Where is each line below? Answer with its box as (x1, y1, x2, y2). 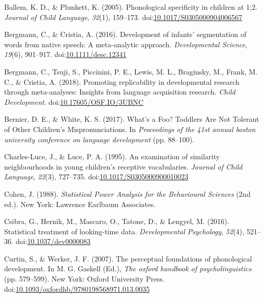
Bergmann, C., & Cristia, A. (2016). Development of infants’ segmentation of (4, 29, 247, 40)
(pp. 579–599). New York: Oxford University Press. (4, 273, 165, 284)
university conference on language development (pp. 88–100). (4, 134, 195, 144)
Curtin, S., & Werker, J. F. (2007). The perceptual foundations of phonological (4, 253, 252, 264)
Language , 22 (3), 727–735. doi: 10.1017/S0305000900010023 (4, 171, 189, 182)
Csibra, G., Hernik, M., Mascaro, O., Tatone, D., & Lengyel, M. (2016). (4, 216, 230, 227)
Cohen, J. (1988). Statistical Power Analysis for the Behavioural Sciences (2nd (4, 188, 251, 199)
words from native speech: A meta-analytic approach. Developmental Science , (4, 39, 248, 49)
